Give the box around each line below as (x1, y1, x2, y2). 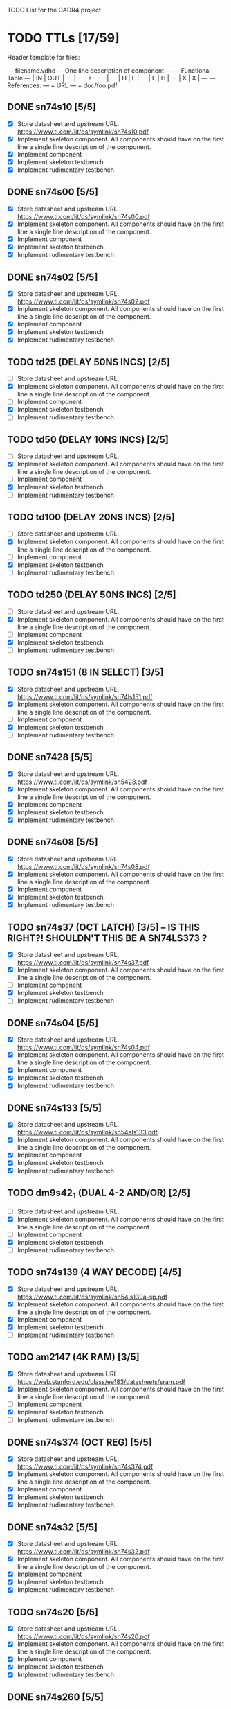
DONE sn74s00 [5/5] (7, 186, 99, 198)
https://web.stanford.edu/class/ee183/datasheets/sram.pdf (17, 1377, 185, 1385)
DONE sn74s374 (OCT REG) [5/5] (7, 1436, 152, 1448)
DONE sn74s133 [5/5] (7, 1102, 102, 1114)
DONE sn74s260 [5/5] (7, 1691, 104, 1703)
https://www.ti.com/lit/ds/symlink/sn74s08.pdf (17, 862, 150, 870)
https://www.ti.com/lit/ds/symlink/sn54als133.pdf (17, 1128, 158, 1137)
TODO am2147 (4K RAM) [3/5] (7, 1351, 140, 1363)
